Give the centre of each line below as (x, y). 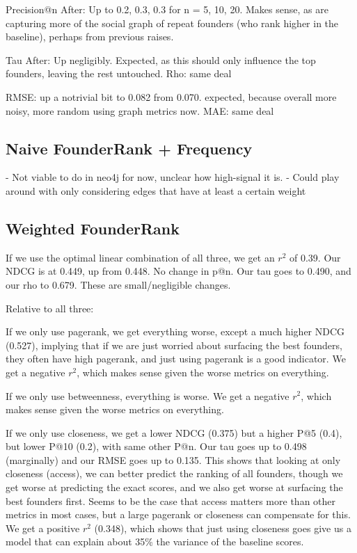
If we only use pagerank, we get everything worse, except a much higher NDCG (175, 331)
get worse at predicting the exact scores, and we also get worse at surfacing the (174, 487)
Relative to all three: (50, 308)
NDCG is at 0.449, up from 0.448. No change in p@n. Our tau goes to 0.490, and (178, 271)
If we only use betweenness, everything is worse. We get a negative (148, 395)
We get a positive (43, 528)
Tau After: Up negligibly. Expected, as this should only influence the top (161, 59)
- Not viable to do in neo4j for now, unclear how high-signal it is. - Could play (173, 177)
